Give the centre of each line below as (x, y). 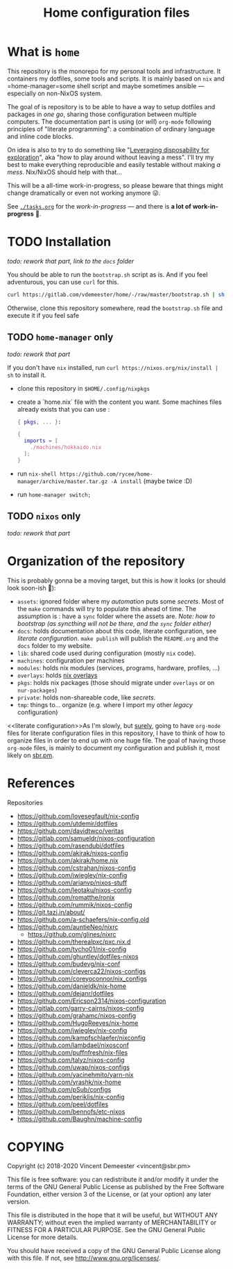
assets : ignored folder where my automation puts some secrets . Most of (120, 601)
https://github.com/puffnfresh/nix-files (72, 1052)
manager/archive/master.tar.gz (62, 481)
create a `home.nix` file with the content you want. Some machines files (119, 402)
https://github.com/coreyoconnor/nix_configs (82, 978)
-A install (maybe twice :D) (152, 480)
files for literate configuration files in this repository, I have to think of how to (116, 733)
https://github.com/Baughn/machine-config (79, 1119)
